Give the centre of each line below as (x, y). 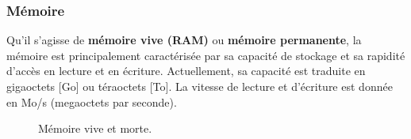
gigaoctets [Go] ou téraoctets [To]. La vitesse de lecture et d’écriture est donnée (200, 86)
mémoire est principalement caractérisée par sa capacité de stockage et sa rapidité (206, 55)
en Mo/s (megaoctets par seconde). (92, 101)
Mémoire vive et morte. (95, 128)
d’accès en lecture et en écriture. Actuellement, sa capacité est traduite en (186, 71)
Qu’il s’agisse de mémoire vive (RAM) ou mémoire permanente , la (184, 40)
